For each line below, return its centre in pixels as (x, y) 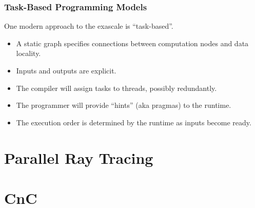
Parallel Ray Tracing (79, 157)
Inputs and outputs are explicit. (66, 70)
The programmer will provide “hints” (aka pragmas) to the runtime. (124, 105)
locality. (28, 53)
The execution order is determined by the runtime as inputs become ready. (134, 122)
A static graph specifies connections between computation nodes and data (132, 43)
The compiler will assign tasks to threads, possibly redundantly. (116, 88)
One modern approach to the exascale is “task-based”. (89, 26)
